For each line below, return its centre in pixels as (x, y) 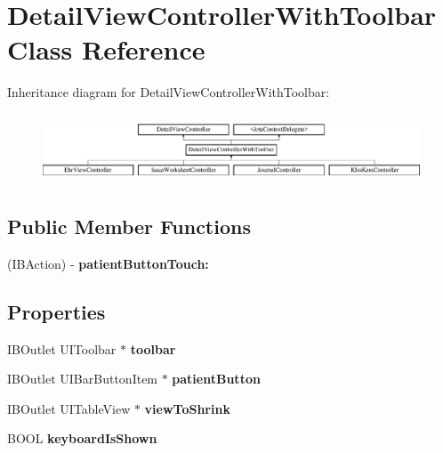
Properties (56, 311)
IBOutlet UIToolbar (62, 348)
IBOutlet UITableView (69, 408)
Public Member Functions (129, 226)
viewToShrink (187, 408)
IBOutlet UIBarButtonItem (83, 379)
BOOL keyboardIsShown (82, 438)
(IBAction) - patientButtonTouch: (108, 263)
